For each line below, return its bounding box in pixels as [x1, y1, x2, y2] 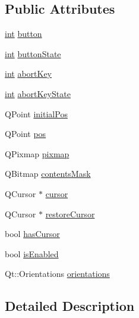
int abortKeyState [5, 87, 71, 99]
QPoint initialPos [5, 107, 68, 120]
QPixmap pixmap [5, 147, 69, 160]
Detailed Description [5, 297, 135, 315]
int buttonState [5, 47, 61, 60]
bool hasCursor [5, 227, 60, 240]
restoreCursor [45, 207, 95, 220]
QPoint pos [5, 127, 46, 140]
